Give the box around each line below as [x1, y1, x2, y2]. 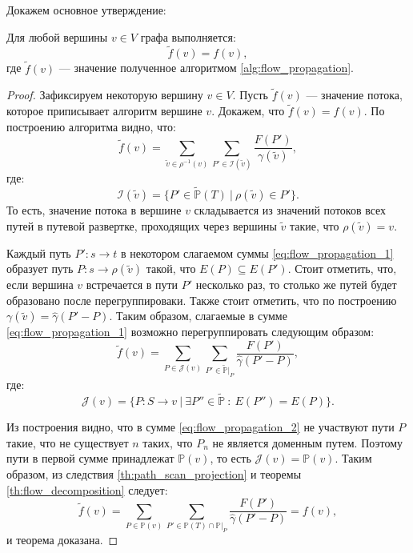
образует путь [6, 260, 74, 277]
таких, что [142, 434, 193, 451]
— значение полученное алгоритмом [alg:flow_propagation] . [58, 59, 354, 76]
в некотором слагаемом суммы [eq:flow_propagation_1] [121, 244, 394, 261]
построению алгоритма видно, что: [6, 118, 176, 134]
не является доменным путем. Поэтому [212, 434, 403, 451]
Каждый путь [6, 244, 71, 261]
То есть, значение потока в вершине [6, 202, 182, 218]
